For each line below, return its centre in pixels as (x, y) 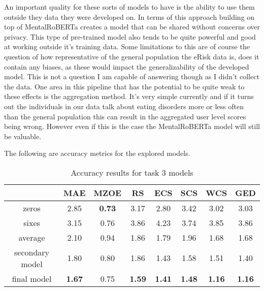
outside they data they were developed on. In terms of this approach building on (129, 17)
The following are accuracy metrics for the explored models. (97, 153)
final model (32, 278)
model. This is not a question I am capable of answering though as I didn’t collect (132, 76)
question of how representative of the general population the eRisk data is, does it (132, 56)
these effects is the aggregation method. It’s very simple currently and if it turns (129, 96)
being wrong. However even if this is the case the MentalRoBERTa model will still (132, 126)
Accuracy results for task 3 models (132, 172)
